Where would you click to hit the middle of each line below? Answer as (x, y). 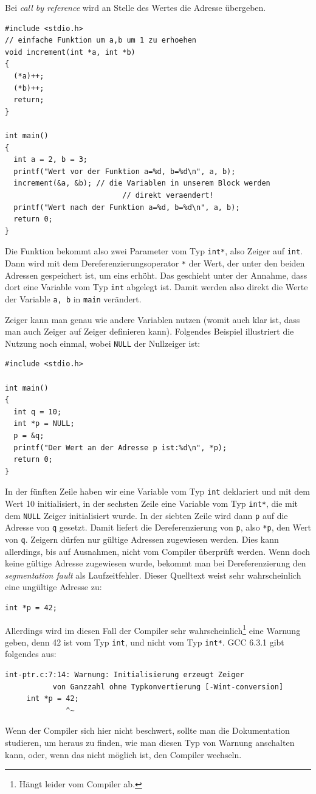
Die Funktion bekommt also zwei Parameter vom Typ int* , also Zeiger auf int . (154, 251)
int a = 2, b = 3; (51, 160)
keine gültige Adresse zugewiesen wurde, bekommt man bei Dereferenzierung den (156, 563)
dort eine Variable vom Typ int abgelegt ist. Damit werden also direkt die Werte (156, 287)
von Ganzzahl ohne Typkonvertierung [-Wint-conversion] (168, 687)
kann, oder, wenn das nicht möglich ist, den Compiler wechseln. (123, 754)
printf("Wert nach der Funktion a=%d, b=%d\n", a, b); (127, 207)
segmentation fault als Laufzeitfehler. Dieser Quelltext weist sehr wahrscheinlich (153, 575)
